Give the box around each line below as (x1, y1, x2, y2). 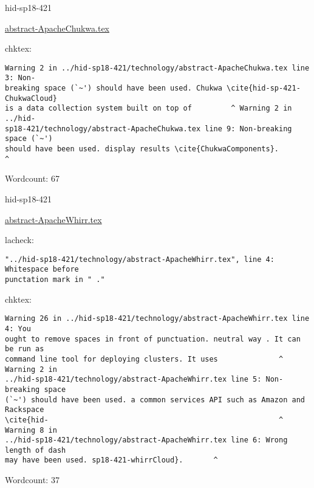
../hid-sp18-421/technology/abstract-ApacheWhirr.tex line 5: (5, 375, 262, 384)
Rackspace (5, 405, 44, 414)
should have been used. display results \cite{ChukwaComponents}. (5, 145, 279, 154)
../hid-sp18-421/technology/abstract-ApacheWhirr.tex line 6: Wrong (5, 436, 288, 445)
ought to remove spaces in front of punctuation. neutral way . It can (5, 334, 301, 343)
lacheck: (5, 233, 34, 246)
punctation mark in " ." (5, 275, 105, 284)
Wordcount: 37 (5, 473, 60, 486)
